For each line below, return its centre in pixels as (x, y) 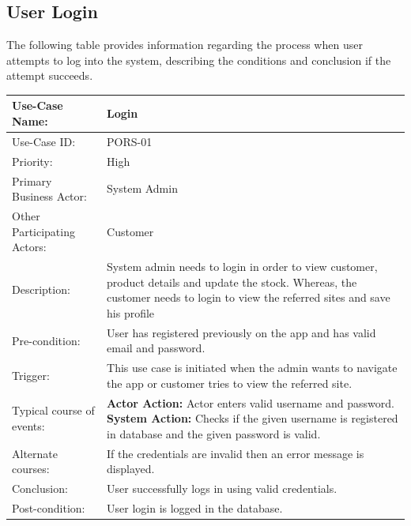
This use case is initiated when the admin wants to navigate (252, 368)
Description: (41, 289)
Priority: (32, 161)
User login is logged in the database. (195, 507)
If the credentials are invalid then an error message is (236, 453)
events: (28, 425)
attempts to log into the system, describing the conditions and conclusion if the (199, 60)
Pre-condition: (46, 340)
